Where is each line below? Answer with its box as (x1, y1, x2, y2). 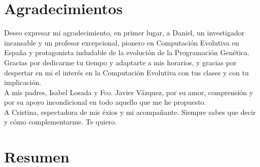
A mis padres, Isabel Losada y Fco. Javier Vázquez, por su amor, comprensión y (4, 87, 253, 97)
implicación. (4, 77, 42, 88)
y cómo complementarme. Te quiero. (4, 116, 117, 127)
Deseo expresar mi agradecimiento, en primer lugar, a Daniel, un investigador (4, 27, 245, 38)
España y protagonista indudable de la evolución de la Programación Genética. (4, 47, 250, 58)
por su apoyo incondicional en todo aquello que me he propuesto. (4, 97, 206, 107)
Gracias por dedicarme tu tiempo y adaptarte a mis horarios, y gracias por (4, 57, 237, 67)
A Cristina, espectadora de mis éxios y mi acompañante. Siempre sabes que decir (4, 106, 256, 117)
